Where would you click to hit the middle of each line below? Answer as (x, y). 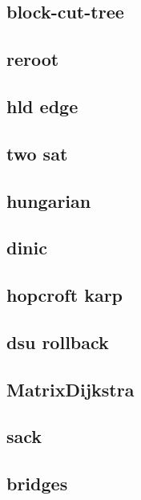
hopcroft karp (65, 295)
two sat (37, 153)
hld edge (42, 106)
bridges (37, 484)
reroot (33, 59)
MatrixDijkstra (70, 389)
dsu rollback (58, 341)
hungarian (49, 200)
